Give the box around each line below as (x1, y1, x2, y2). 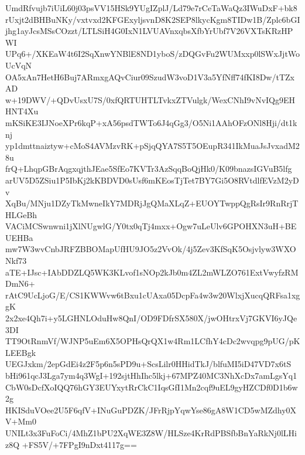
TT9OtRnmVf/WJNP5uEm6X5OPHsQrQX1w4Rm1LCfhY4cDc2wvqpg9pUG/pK (5, 335, 300, 347)
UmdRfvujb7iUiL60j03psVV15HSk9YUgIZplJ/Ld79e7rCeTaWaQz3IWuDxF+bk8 (5, 2, 297, 13)
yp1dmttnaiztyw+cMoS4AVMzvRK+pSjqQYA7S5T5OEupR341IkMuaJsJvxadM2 (5, 140, 300, 152)
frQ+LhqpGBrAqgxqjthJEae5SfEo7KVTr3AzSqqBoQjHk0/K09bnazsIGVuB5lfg (5, 162, 292, 175)
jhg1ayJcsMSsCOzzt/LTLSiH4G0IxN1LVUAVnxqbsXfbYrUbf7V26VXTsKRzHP (5, 25, 293, 37)
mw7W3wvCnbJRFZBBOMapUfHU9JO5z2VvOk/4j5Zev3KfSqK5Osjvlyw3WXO (5, 243, 296, 255)
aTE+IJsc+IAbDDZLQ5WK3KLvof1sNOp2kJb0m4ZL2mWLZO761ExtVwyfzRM (5, 266, 299, 278)
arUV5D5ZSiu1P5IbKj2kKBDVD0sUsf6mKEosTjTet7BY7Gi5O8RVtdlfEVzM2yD (5, 174, 299, 186)
